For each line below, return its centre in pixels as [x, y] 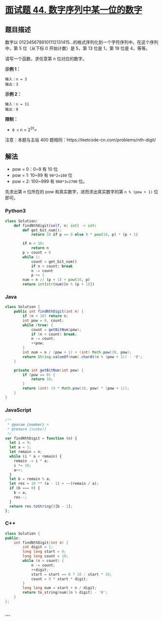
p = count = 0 [37, 253]
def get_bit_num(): [42, 230]
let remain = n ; [26, 452]
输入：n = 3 [16, 79]
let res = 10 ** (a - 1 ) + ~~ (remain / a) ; [54, 484]
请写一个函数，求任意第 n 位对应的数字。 [46, 59]
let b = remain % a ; [30, 479]
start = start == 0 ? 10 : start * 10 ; [71, 574]
